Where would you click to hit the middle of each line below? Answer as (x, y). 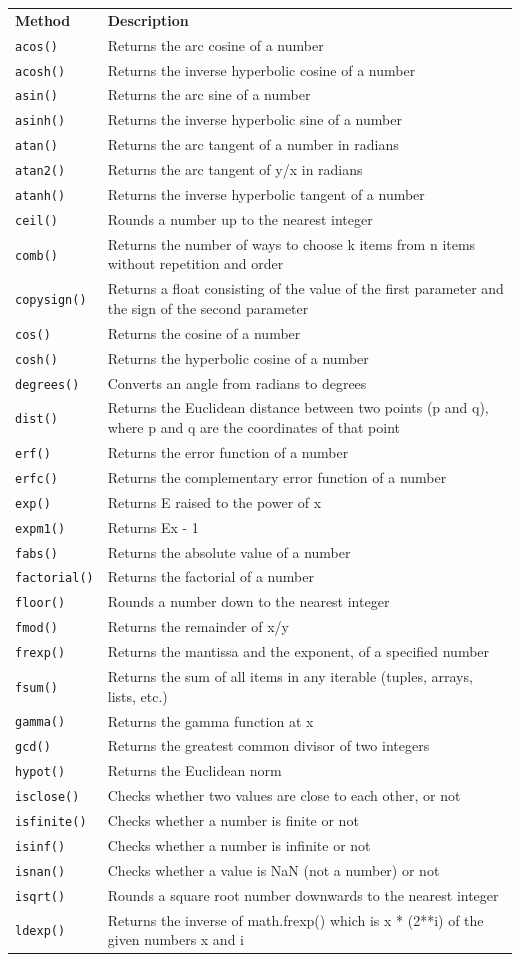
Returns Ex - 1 (153, 526)
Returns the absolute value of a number (229, 551)
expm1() (40, 528)
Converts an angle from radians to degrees (237, 382)
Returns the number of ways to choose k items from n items (291, 243)
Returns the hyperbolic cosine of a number (238, 357)
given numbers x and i (175, 939)
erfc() (36, 478)
